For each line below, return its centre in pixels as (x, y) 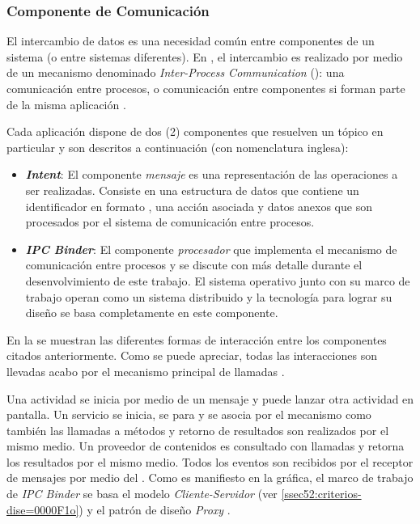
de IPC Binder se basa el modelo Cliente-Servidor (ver (142, 494)
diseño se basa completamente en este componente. (152, 313)
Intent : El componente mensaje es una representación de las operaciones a (212, 174)
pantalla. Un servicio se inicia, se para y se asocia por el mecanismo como (189, 414)
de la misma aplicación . (66, 104)
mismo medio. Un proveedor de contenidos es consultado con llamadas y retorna (206, 446)
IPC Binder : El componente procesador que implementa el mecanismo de (211, 249)
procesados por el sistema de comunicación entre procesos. (170, 222)
